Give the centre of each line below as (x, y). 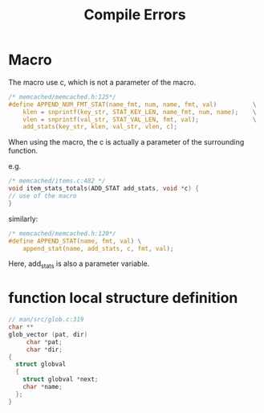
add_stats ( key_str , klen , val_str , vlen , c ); (100, 127)
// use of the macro (43, 196)
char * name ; (43, 387)
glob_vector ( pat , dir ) (48, 334)
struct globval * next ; (61, 379)
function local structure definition (123, 298)
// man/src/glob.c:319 (46, 320)
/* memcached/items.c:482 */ (57, 181)
